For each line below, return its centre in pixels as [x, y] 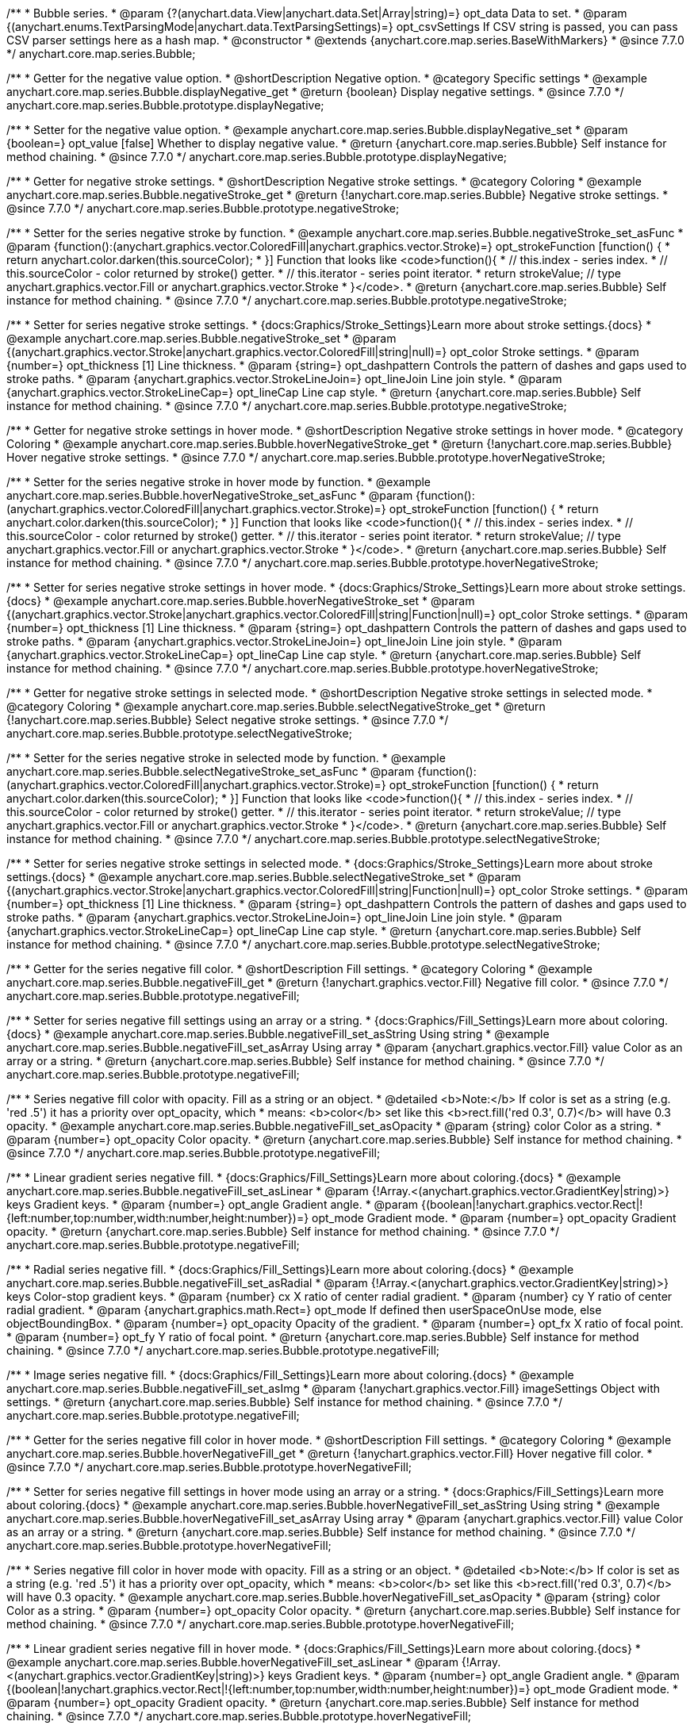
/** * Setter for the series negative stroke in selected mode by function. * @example [226, 758]
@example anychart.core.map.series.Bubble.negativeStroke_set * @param [201, 338]
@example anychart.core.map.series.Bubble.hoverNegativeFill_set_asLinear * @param [232, 1662]
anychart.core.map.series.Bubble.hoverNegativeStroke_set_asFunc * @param [210, 495]
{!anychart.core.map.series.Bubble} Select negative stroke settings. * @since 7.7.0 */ [228, 720]
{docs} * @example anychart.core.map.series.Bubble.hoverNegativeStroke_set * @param [241, 601]
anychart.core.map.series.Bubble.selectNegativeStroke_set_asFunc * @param [211, 771]
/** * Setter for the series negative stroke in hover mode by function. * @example [219, 482]
